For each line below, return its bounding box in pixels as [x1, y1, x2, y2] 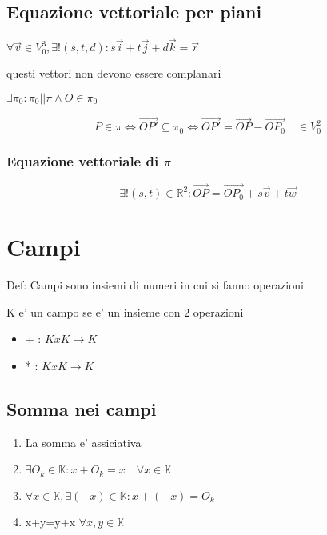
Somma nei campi [6, 397, 157, 421]
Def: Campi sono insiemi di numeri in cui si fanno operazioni [6, 277, 304, 293]
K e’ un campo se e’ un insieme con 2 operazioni [6, 303, 244, 320]
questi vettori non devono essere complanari [6, 65, 221, 82]
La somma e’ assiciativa [25, 433, 142, 450]
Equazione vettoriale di [6, 150, 159, 170]
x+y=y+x [25, 513, 76, 529]
